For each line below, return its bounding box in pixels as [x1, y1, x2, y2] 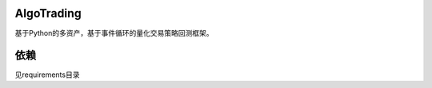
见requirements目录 [14, 70, 80, 79]
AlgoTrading [14, 6, 82, 20]
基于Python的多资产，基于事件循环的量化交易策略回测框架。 [14, 28, 214, 37]
